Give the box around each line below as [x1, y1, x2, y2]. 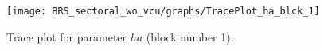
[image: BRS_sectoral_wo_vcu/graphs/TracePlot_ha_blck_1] [6, 6, 320, 17]
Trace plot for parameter [6, 28, 127, 45]
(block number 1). [146, 28, 234, 45]
